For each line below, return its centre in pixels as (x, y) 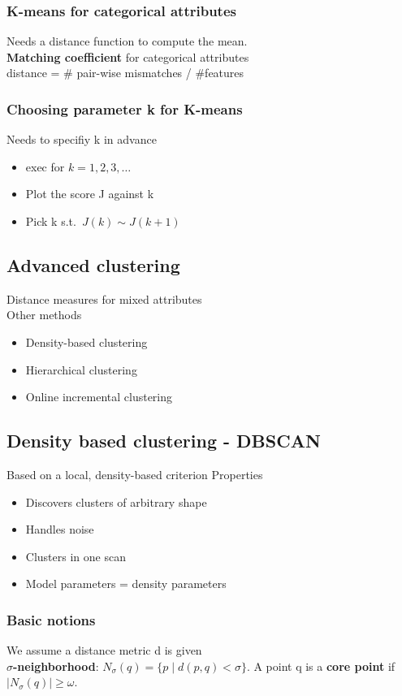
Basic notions (51, 619)
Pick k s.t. (51, 221)
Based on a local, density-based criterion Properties (135, 474)
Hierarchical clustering (81, 369)
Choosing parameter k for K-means (125, 108)
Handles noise (60, 529)
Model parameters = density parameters (126, 584)
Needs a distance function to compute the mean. (127, 41)
